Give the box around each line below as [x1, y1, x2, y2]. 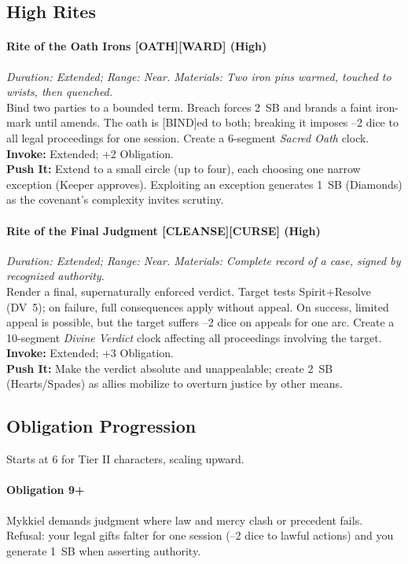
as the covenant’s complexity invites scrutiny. [6, 191, 224, 208]
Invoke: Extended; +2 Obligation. [6, 145, 175, 161]
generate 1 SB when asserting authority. [6, 542, 201, 558]
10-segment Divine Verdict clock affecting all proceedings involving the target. [6, 329, 382, 345]
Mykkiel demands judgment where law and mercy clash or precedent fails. [6, 511, 363, 528]
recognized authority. [6, 267, 105, 284]
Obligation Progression [6, 414, 197, 438]
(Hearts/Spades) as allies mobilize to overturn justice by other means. [6, 375, 343, 392]
